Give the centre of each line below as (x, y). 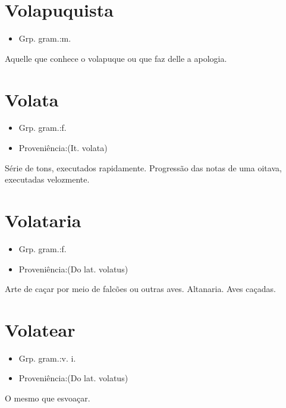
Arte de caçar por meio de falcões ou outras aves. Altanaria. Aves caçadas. (140, 289)
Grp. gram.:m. (45, 38)
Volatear (40, 329)
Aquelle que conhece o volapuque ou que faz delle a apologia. (116, 58)
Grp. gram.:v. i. (47, 358)
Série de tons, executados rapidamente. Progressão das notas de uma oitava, (143, 167)
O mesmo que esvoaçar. (48, 398)
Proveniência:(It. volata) (63, 148)
